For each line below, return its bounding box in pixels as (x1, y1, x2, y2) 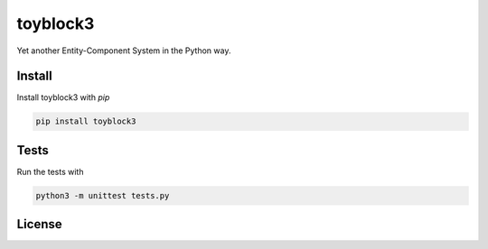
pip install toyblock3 (35, 116, 136, 126)
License (16, 217, 62, 232)
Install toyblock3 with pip (16, 92, 110, 103)
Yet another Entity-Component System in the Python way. (16, 45, 231, 56)
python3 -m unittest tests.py (35, 190, 170, 200)
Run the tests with (16, 166, 84, 177)
